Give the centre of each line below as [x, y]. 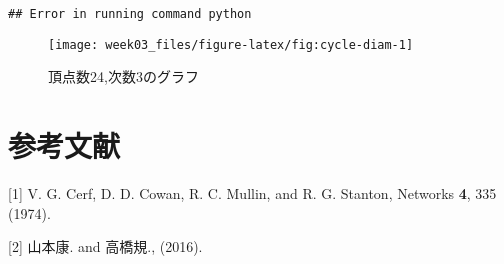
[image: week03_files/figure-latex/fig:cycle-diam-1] [231, 44]
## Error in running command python [130, 14]
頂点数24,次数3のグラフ [123, 76]
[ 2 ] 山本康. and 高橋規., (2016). [105, 246]
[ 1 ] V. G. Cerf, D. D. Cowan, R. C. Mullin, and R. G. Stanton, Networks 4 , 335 [252, 193]
